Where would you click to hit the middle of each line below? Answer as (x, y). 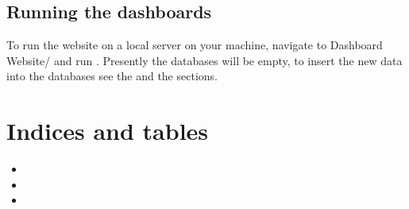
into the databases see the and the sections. (112, 76)
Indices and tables (108, 131)
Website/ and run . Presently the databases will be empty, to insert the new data (204, 60)
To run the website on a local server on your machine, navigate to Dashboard (195, 45)
